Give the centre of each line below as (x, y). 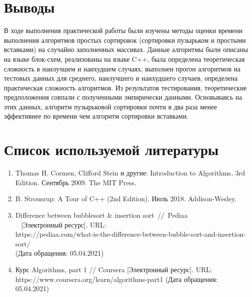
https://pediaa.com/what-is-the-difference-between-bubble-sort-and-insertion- (130, 234)
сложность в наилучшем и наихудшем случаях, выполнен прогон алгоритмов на (122, 68)
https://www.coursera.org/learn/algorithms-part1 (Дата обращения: (117, 279)
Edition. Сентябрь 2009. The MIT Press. (76, 182)
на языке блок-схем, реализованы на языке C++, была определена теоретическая (125, 59)
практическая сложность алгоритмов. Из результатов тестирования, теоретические (125, 87)
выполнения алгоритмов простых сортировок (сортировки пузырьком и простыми (125, 40)
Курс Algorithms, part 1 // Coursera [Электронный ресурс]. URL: (114, 269)
